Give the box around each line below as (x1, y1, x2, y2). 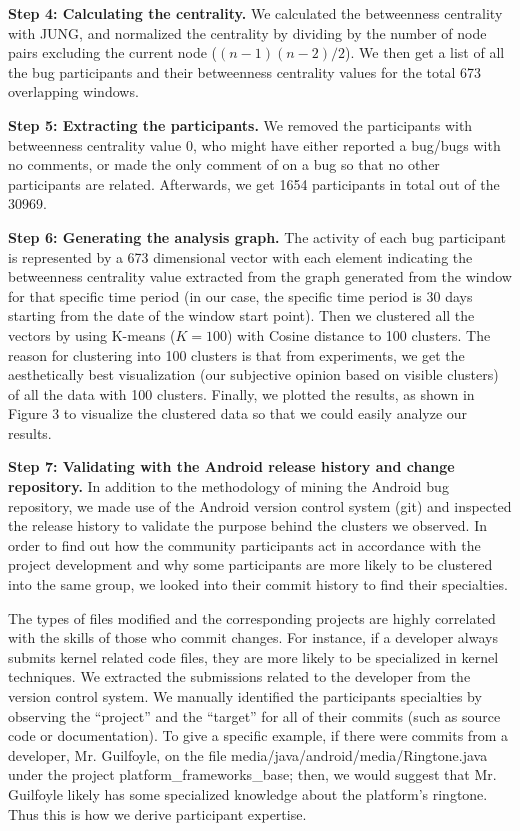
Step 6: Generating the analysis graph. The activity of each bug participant (8, 226, 506, 247)
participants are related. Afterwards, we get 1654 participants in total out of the (8, 173, 500, 194)
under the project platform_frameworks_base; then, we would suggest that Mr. (8, 764, 497, 785)
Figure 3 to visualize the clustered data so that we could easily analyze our (8, 403, 468, 424)
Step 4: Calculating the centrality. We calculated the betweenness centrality (8, 3, 503, 23)
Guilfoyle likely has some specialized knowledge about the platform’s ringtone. (8, 783, 488, 804)
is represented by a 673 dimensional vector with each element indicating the (8, 246, 473, 267)
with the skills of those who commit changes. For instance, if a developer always (8, 627, 498, 648)
